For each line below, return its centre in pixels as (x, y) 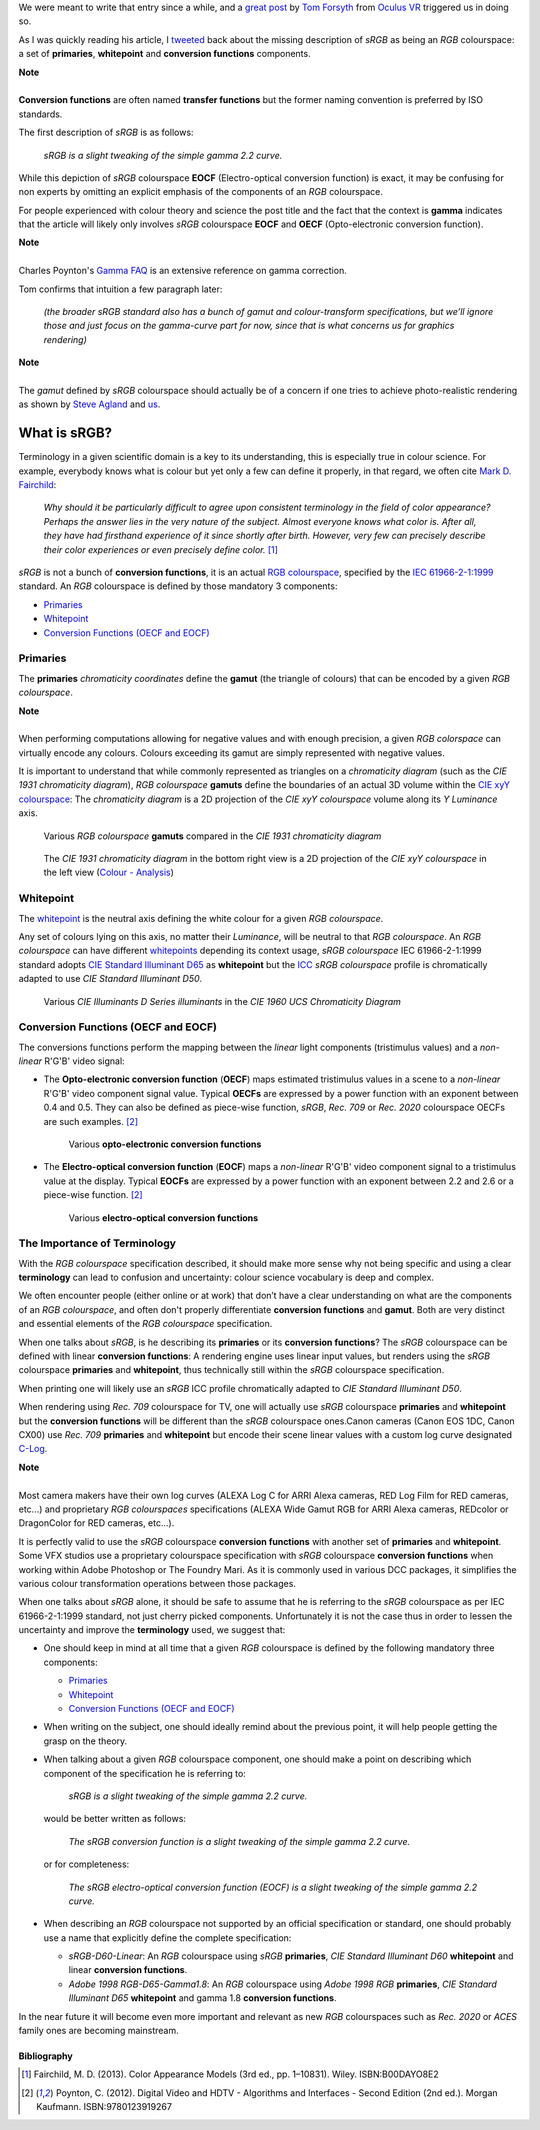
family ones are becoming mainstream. (98, 2031)
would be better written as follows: (115, 1819)
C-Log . (33, 1449)
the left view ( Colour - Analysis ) (109, 872)
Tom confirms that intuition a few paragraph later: (120, 289)
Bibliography (46, 2056)
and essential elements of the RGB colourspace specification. (145, 1324)
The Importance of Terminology (97, 1243)
